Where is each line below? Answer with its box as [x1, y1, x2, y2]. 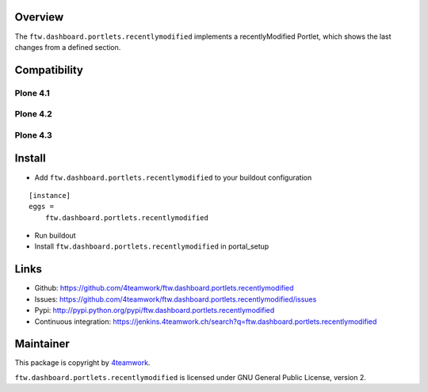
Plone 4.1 [14, 87, 51, 98]
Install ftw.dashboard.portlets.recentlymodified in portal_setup [34, 242, 269, 251]
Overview [14, 10, 64, 24]
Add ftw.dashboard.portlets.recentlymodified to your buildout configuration [34, 173, 312, 182]
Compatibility [14, 63, 83, 77]
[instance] [29, 191, 71, 200]
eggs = [29, 202, 55, 211]
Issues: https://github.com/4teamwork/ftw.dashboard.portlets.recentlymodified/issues [34, 294, 317, 304]
